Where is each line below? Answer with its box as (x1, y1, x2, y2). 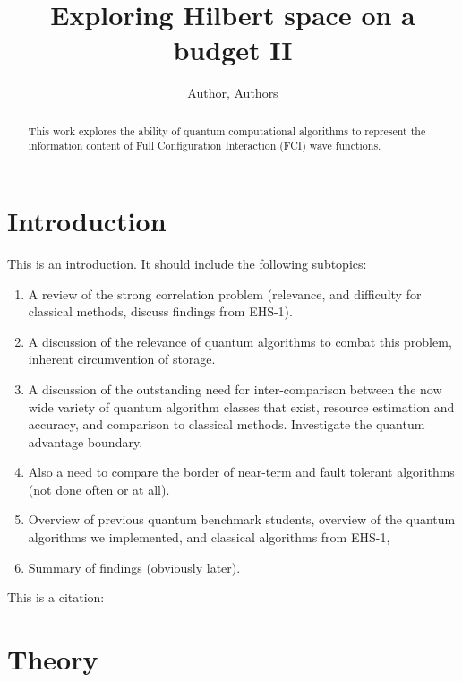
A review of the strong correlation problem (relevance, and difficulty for (28, 284, 422, 303)
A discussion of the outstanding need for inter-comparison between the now (28, 379, 442, 398)
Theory (7, 641, 98, 678)
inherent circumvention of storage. (28, 350, 216, 368)
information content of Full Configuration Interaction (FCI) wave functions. (28, 138, 381, 153)
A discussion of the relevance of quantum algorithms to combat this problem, (28, 332, 452, 350)
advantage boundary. (28, 432, 143, 451)
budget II (173, 31, 293, 68)
